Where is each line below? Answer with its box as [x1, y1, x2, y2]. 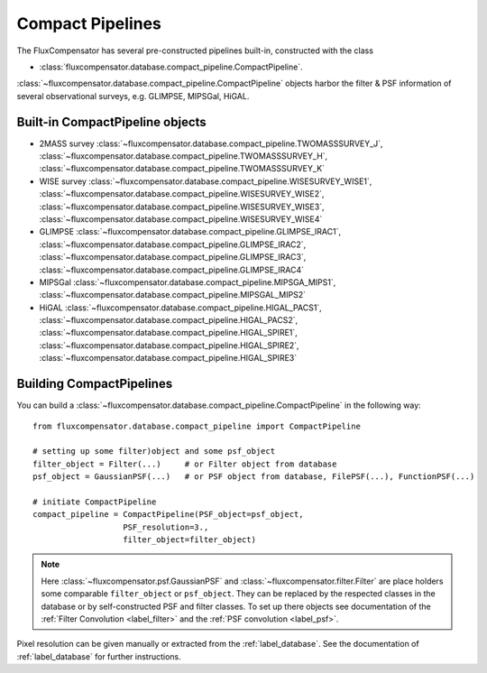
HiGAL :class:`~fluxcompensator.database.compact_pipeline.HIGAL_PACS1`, [39, 302, 322, 313]
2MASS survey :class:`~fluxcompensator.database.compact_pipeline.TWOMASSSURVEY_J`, [39, 138, 383, 149]
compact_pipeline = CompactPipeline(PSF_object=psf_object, [32, 510, 304, 520]
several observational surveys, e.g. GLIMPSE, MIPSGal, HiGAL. [16, 90, 250, 101]
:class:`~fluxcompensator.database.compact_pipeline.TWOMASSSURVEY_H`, [39, 151, 328, 161]
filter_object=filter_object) [123, 535, 257, 545]
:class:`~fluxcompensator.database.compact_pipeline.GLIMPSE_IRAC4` [39, 264, 305, 275]
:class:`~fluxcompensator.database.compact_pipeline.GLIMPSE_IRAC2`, [39, 239, 307, 250]
